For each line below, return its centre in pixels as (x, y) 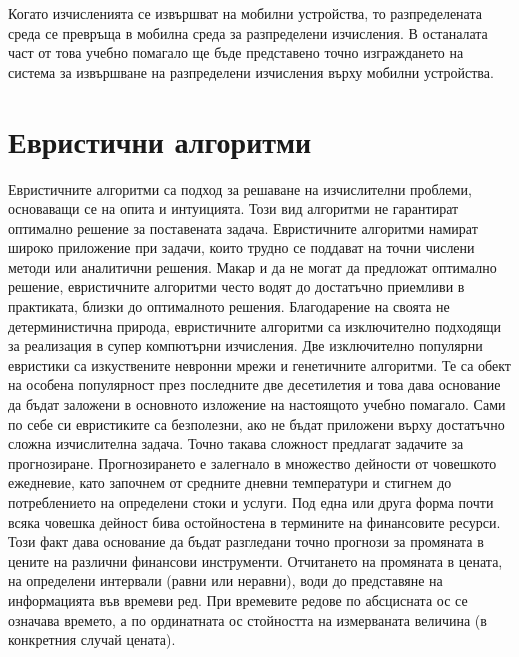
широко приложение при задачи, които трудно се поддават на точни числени (241, 247)
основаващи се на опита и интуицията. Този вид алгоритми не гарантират (233, 208)
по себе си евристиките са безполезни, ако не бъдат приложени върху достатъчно (256, 423)
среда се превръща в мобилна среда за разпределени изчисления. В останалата (248, 32)
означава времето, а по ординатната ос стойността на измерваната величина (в (247, 619)
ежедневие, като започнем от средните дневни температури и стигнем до (230, 482)
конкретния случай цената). (92, 639)
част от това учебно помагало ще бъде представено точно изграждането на (236, 52)
